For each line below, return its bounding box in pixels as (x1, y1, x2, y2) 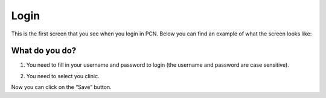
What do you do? (11, 46, 77, 56)
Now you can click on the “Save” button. (11, 84, 112, 91)
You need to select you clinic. (26, 72, 100, 79)
